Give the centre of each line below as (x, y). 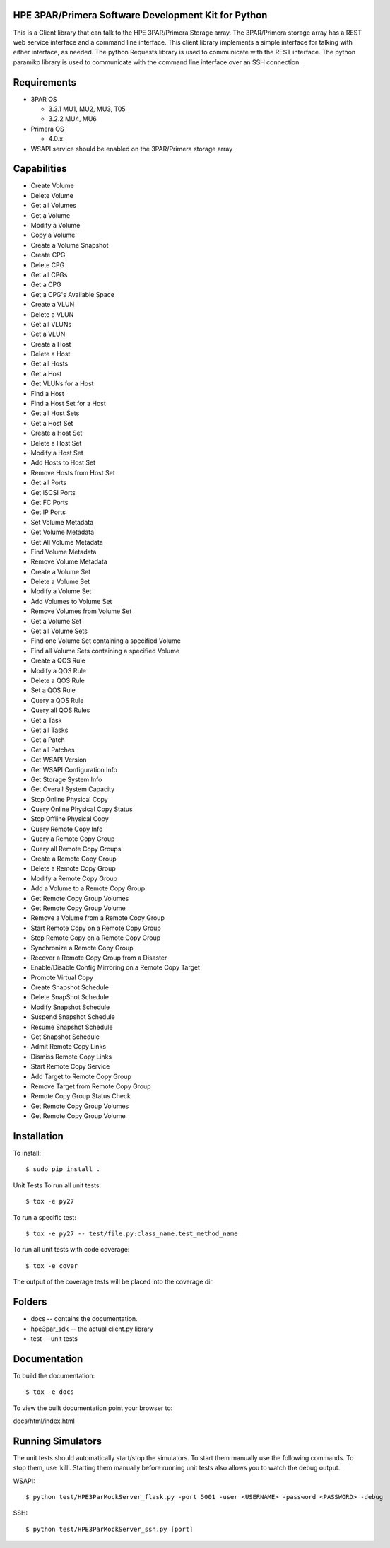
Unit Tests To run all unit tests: (57, 1185)
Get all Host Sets (55, 413)
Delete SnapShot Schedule (70, 997)
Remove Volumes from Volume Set (81, 611)
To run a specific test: (45, 1217)
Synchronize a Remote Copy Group (82, 948)
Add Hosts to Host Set (63, 462)
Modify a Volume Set (61, 591)
